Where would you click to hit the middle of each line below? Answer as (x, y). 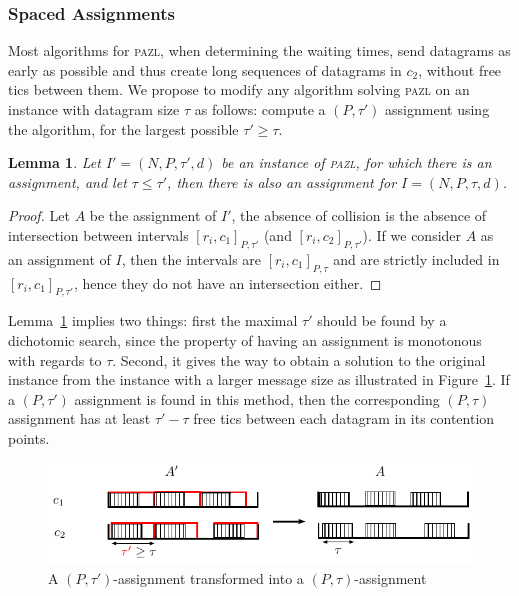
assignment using (437, 109)
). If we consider (412, 234)
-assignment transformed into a (208, 578)
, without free (460, 69)
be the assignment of (153, 215)
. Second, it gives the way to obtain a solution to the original (299, 359)
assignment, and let (67, 181)
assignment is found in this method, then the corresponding (257, 398)
